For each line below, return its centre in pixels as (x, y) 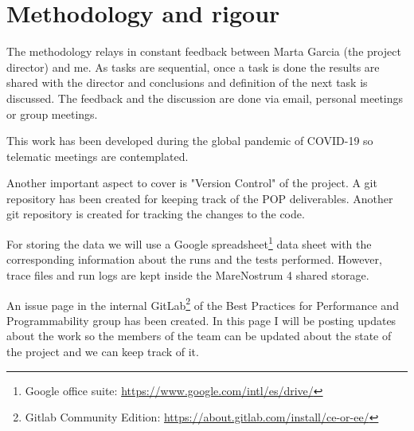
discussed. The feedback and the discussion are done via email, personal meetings (205, 98)
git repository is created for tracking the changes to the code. (156, 214)
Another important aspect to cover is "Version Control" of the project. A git (192, 183)
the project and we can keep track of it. (103, 351)
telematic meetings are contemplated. (98, 156)
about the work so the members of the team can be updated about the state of (199, 336)
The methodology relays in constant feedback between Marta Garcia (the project (204, 51)
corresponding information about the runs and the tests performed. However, (194, 259)
